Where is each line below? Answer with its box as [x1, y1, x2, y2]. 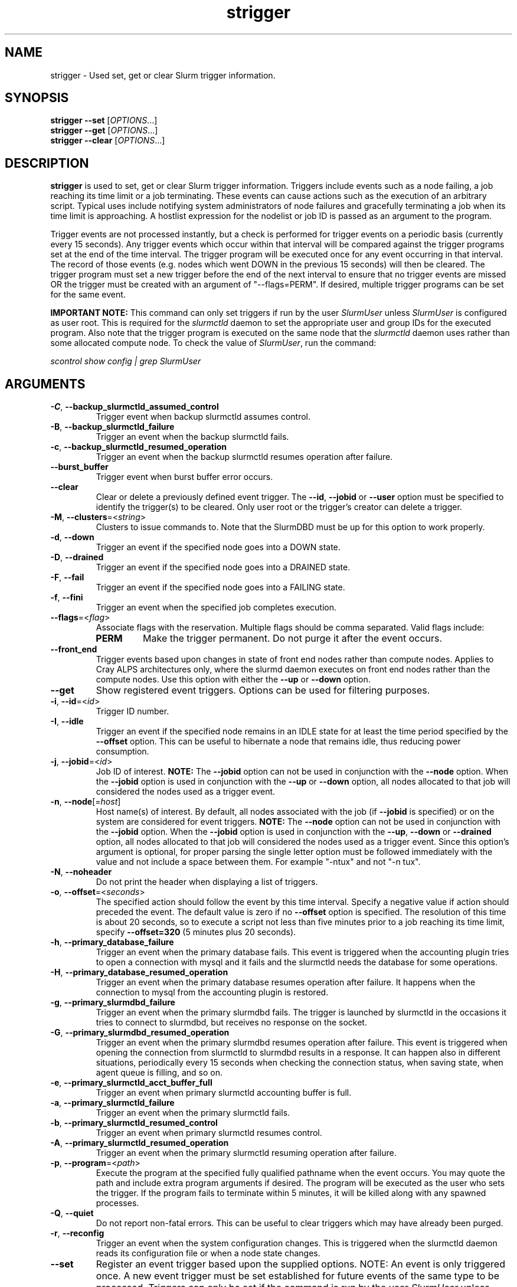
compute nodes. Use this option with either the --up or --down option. [96, 674, 371, 685]
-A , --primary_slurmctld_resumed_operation [50, 1138, 229, 1148]
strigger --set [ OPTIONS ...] [50, 115, 158, 126]
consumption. [96, 746, 149, 757]
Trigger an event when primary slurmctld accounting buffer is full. [96, 1087, 352, 1098]
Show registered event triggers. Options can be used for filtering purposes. [96, 684, 430, 697]
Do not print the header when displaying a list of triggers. [96, 877, 318, 887]
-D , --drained [50, 552, 104, 563]
